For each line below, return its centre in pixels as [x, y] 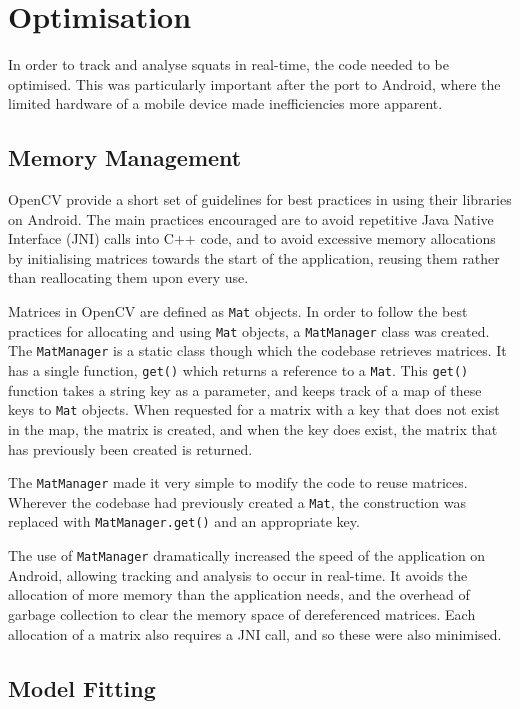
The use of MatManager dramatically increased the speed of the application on [247, 555]
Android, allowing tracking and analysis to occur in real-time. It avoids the [238, 574]
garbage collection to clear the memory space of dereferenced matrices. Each [242, 613]
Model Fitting [82, 687]
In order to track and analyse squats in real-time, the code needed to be [228, 64]
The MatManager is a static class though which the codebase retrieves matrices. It [257, 350]
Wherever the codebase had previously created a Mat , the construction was [237, 501]
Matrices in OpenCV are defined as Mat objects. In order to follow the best [238, 311]
